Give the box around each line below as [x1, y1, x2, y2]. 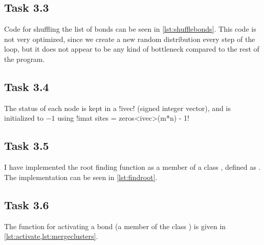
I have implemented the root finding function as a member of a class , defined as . [4, 162, 261, 172]
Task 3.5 [4, 138, 49, 153]
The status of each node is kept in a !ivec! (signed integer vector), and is [4, 102, 231, 113]
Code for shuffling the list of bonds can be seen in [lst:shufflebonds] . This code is [4, 24, 256, 34]
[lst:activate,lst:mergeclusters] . [4, 231, 98, 241]
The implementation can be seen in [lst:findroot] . [4, 171, 158, 182]
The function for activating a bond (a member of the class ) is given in [4, 220, 226, 231]
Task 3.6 [4, 196, 49, 212]
